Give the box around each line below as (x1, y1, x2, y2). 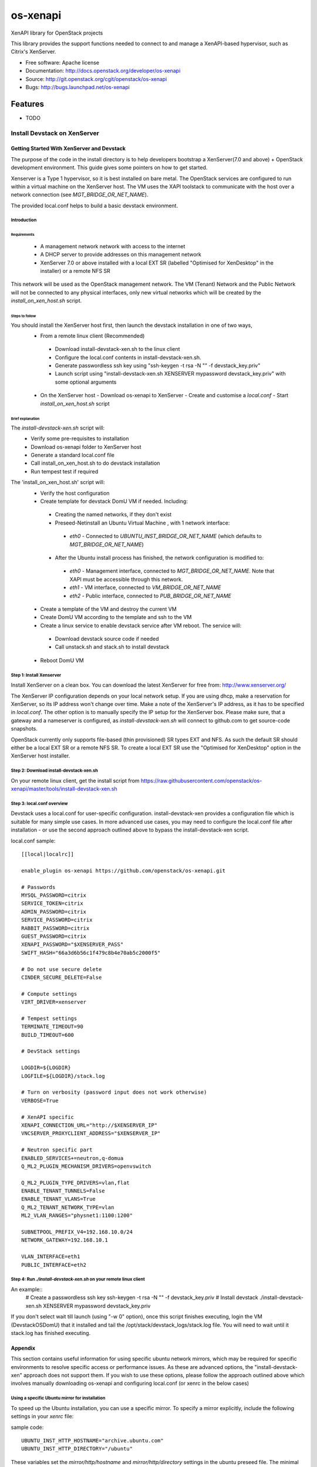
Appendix (11, 1344, 35, 1351)
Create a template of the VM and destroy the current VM (40, 605, 177, 613)
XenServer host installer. (11, 752, 70, 759)
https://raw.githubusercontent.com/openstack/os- (141, 777, 262, 784)
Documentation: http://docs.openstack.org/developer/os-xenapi (25, 67, 181, 75)
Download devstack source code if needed (55, 636, 159, 643)
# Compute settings (21, 991, 77, 997)
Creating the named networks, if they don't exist (55, 511, 172, 518)
